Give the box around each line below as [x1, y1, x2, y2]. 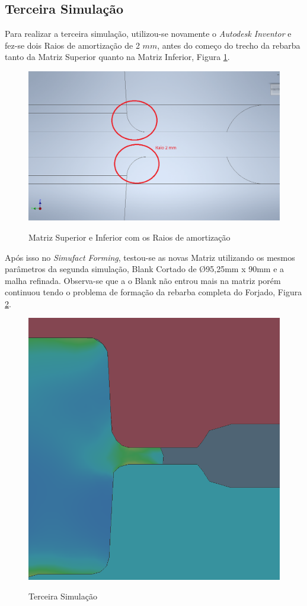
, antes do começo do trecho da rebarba [157, 39, 300, 51]
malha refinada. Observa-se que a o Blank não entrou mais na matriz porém [5, 274, 281, 286]
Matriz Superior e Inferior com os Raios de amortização [28, 231, 231, 243]
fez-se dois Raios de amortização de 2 [5, 39, 140, 51]
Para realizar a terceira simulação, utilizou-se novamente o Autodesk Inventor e [5, 27, 292, 40]
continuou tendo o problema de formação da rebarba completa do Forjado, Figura [5, 286, 302, 298]
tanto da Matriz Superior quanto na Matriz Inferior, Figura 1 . [5, 50, 230, 63]
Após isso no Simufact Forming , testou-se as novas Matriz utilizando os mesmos [5, 251, 295, 263]
